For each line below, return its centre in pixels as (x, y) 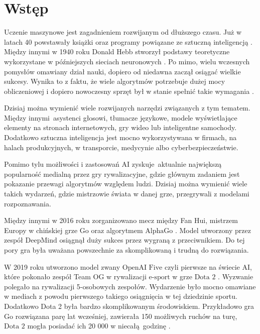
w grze (182, 276)
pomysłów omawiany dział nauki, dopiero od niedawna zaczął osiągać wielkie (122, 71)
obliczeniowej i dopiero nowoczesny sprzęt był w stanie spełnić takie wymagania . (129, 91)
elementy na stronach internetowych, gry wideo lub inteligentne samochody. (120, 127)
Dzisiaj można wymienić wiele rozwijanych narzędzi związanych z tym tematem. (127, 108)
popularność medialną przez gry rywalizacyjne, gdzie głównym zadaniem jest (122, 174)
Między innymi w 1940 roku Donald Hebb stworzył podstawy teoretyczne (117, 51)
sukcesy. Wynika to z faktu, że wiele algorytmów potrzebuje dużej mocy (115, 81)
